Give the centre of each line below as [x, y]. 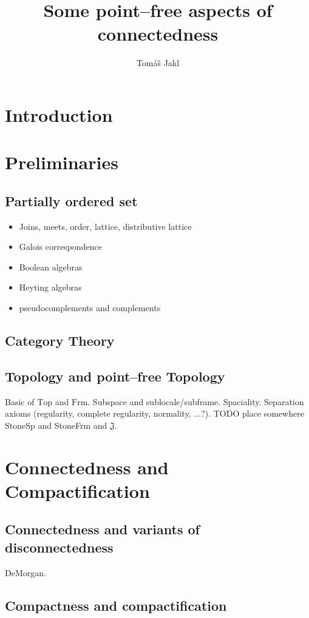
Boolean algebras [51, 267]
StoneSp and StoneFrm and [56, 425]
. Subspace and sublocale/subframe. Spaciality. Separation [196, 401]
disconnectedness [59, 547]
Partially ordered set [71, 200]
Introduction [59, 114]
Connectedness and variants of [102, 529]
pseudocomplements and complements [90, 308]
